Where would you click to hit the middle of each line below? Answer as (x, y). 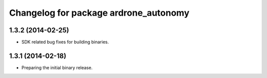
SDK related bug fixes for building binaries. (65, 42)
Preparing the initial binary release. (57, 67)
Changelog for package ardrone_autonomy (99, 13)
